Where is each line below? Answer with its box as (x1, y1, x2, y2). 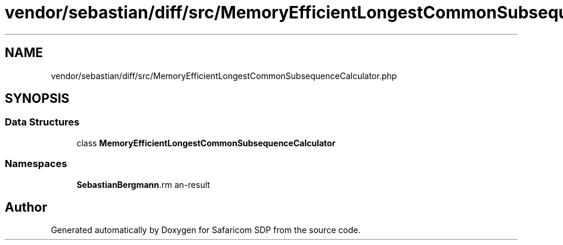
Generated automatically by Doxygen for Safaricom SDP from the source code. (51, 225, 361, 235)
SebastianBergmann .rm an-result (76, 179, 211, 190)
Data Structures (5, 116, 80, 128)
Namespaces (5, 158, 67, 170)
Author (5, 199, 47, 215)
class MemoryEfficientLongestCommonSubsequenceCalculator (76, 137, 336, 148)
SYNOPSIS (5, 91, 70, 106)
